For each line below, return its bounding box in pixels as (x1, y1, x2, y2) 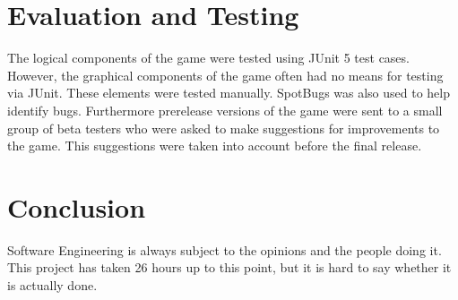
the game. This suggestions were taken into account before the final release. (7, 136, 422, 155)
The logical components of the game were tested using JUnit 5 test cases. (7, 48, 410, 67)
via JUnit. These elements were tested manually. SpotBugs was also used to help (7, 83, 451, 102)
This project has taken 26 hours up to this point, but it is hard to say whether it (7, 258, 452, 277)
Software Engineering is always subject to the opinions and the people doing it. (7, 240, 442, 259)
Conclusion (7, 188, 146, 225)
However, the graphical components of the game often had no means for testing (7, 65, 444, 84)
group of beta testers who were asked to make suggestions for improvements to (7, 118, 440, 137)
